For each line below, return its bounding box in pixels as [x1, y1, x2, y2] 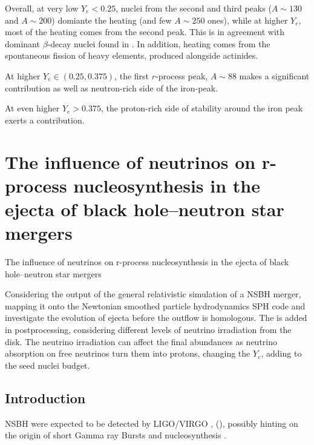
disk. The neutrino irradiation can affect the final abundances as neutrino [5, 335, 277, 348]
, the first [114, 69, 149, 82]
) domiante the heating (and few [51, 13, 172, 26]
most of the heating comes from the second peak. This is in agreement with [5, 25, 285, 38]
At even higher [5, 102, 60, 114]
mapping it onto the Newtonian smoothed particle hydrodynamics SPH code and [5, 299, 306, 312]
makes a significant [239, 69, 310, 82]
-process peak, [155, 69, 208, 82]
